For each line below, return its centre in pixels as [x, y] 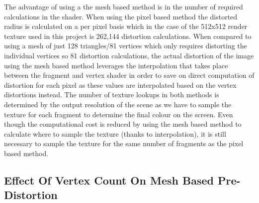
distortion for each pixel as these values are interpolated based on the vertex [120, 85]
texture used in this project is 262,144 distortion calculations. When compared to [128, 36]
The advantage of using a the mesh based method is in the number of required [124, 6]
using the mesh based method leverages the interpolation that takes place [116, 65]
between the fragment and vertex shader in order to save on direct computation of [129, 75]
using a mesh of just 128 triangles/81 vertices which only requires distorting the [126, 46]
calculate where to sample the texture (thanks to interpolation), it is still [115, 133]
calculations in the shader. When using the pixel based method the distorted [121, 16]
